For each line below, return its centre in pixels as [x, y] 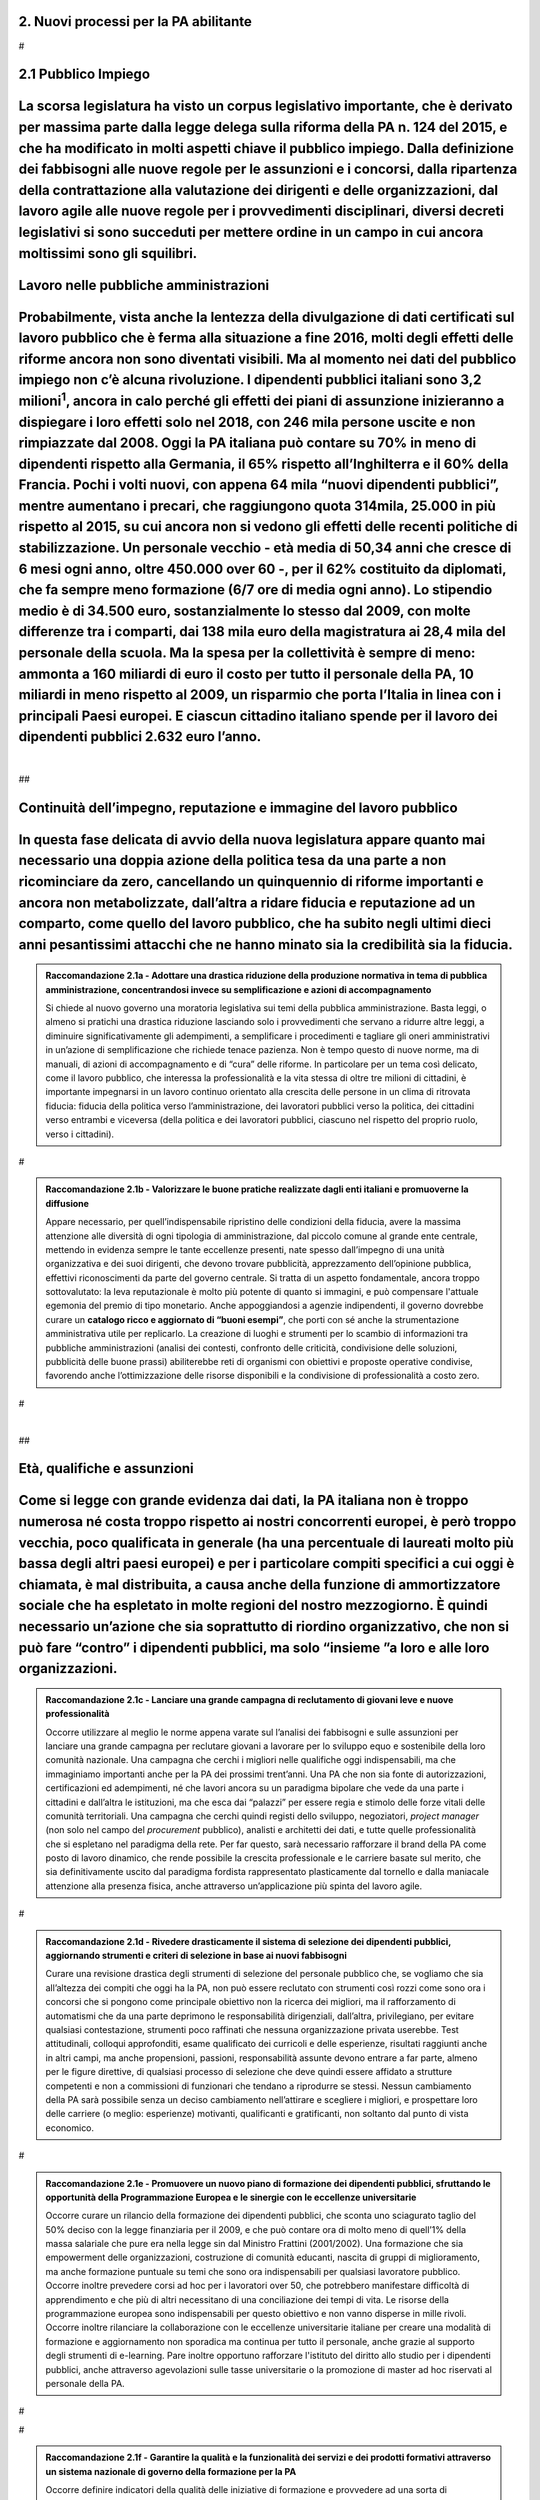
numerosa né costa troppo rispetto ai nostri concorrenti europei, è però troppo [267, 1521]
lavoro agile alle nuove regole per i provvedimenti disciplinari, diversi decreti [261, 211]
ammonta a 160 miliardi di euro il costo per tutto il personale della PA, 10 [246, 673]
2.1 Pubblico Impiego [84, 74]
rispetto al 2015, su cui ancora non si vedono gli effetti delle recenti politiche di [268, 526]
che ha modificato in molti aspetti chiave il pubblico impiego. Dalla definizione [266, 148]
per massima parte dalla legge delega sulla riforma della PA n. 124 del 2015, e [263, 126]
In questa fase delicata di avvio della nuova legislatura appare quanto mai [252, 839]
